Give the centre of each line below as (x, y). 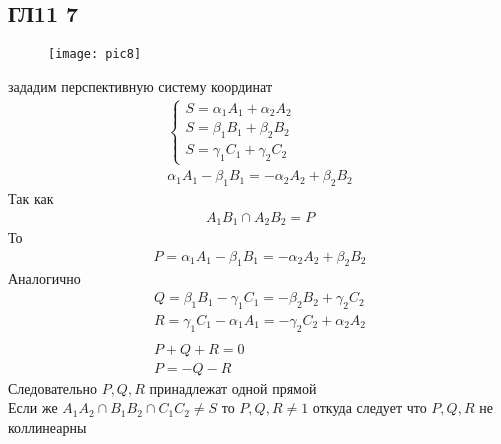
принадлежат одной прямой (233, 387)
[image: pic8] (95, 54)
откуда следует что (369, 407)
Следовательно (52, 387)
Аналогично (44, 278)
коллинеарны (47, 427)
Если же (33, 407)
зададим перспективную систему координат (140, 85)
